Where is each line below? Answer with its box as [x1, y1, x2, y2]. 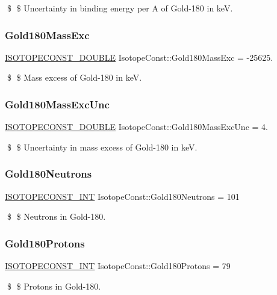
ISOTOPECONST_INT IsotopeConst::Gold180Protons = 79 [5, 259, 231, 272]
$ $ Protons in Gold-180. [7, 279, 101, 292]
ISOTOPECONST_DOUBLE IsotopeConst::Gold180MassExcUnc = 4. [5, 120, 268, 133]
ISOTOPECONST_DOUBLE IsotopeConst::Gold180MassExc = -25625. [5, 51, 273, 63]
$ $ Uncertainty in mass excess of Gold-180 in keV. [7, 140, 198, 153]
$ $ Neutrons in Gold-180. [7, 210, 106, 223]
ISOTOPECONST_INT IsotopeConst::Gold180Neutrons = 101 [5, 190, 240, 202]
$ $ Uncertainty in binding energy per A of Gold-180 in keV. [7, 2, 233, 14]
